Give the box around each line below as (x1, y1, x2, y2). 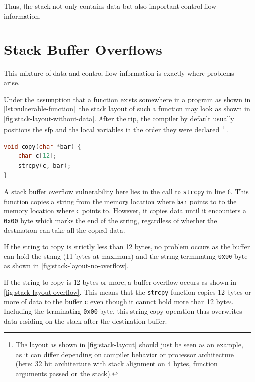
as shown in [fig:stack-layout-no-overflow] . (4, 260, 128, 271)
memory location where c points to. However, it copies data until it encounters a (4, 205, 247, 216)
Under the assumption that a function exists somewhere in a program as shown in (4, 94, 251, 104)
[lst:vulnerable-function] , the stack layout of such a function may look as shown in (4, 103, 250, 114)
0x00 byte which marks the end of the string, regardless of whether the (4, 215, 217, 225)
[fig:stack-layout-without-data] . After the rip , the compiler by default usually (4, 113, 234, 123)
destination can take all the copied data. (4, 225, 125, 235)
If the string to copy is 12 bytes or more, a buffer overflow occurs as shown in (4, 277, 236, 287)
